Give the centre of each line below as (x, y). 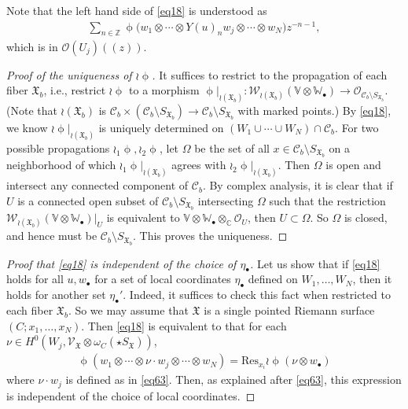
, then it (372, 279)
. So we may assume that (128, 310)
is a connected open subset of (88, 200)
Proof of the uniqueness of (69, 74)
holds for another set (56, 295)
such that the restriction (327, 200)
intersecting (226, 200)
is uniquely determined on (161, 127)
